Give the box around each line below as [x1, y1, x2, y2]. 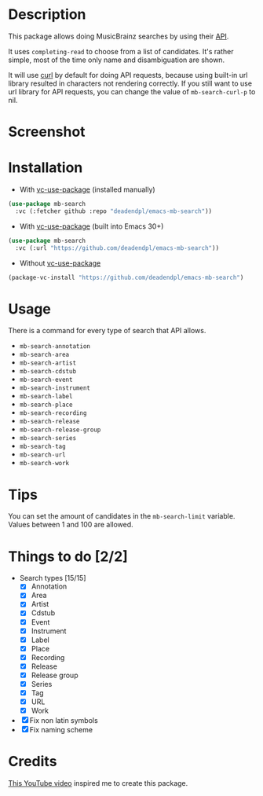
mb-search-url [19, 451, 66, 459]
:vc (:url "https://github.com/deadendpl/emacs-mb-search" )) [15, 244, 220, 252]
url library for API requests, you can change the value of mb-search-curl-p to [8, 86, 256, 96]
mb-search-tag [19, 442, 66, 451]
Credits [8, 753, 57, 771]
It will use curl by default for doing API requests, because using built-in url [8, 70, 248, 79]
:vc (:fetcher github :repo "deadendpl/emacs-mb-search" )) [15, 207, 213, 215]
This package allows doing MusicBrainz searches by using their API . [8, 31, 229, 41]
